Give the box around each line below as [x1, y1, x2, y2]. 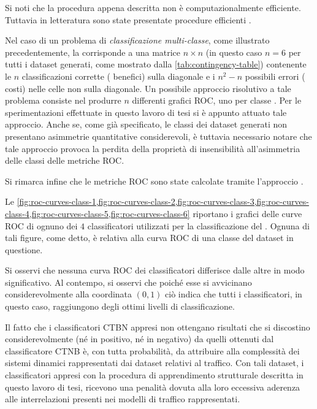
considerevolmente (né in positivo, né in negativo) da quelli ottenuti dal [5, 332, 274, 345]
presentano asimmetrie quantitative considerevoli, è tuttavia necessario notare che [5, 129, 312, 142]
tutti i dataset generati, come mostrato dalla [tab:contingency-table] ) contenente [5, 58, 307, 71]
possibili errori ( [245, 69, 305, 82]
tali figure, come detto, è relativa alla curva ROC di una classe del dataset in [5, 231, 294, 244]
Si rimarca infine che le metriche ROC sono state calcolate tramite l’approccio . [5, 174, 304, 187]
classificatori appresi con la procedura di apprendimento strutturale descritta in [5, 369, 304, 381]
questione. [5, 243, 43, 256]
